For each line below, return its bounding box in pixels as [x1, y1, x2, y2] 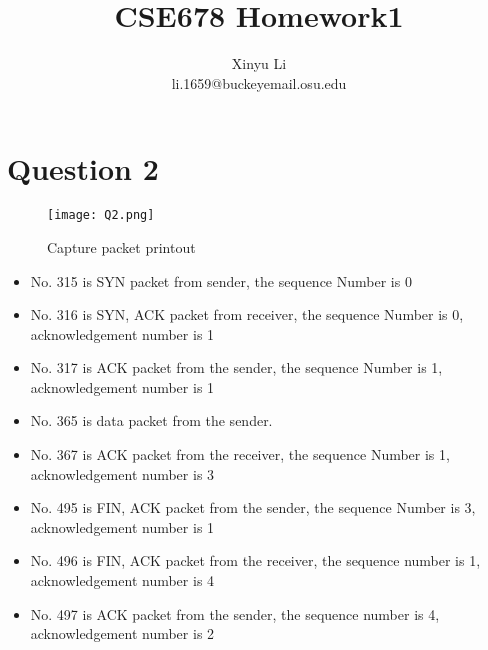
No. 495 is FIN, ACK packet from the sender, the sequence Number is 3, [30, 497, 476, 518]
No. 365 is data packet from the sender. [30, 410, 273, 431]
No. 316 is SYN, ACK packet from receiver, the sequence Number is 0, [30, 304, 464, 325]
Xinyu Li [231, 53, 287, 74]
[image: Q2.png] [47, 208, 155, 223]
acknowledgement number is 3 [30, 463, 215, 484]
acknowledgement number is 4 [30, 570, 215, 591]
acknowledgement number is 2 [30, 623, 215, 644]
